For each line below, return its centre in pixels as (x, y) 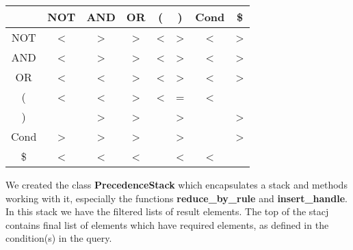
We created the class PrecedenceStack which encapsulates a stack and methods (176, 184)
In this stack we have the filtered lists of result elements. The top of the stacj (167, 211)
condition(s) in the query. (59, 238)
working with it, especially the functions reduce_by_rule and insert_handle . (176, 198)
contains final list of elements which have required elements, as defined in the (167, 224)
